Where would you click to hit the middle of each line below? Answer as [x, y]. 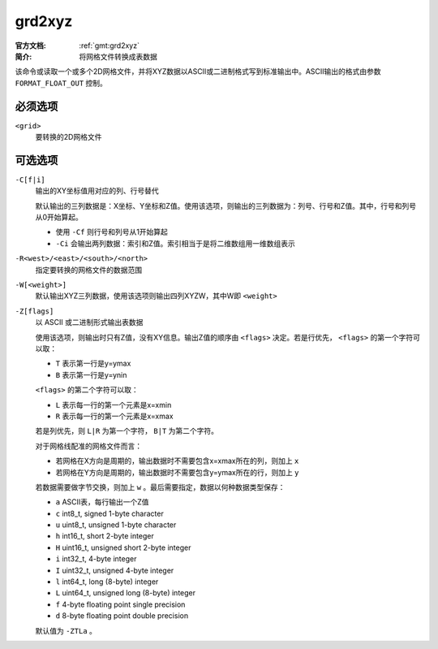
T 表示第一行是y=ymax [93, 363]
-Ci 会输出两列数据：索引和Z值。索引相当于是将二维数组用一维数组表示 [176, 243]
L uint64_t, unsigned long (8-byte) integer [126, 593]
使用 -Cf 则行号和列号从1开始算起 [112, 232]
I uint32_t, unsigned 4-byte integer [115, 570]
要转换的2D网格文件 [69, 137]
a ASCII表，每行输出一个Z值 [102, 502]
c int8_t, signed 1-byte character [109, 513]
